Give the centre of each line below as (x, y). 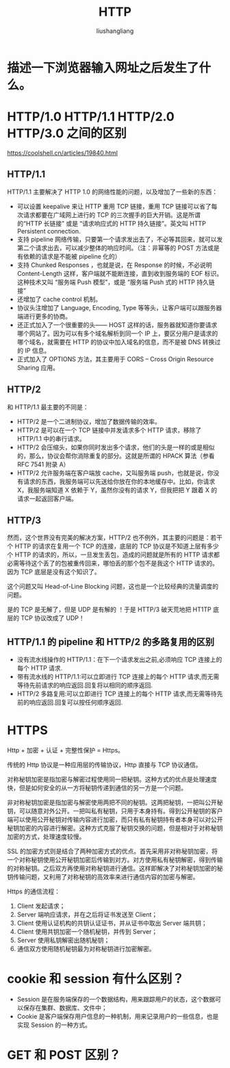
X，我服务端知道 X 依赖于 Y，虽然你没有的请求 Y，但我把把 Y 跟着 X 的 (117, 489)
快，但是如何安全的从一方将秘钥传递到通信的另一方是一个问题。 (97, 788)
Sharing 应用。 (38, 368)
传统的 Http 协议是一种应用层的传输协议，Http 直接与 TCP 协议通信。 (104, 765)
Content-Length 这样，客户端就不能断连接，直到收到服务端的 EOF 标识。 (120, 273)
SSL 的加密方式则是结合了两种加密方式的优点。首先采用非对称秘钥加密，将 (112, 851)
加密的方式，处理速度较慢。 (46, 837)
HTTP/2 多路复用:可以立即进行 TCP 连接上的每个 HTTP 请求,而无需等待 (117, 694)
